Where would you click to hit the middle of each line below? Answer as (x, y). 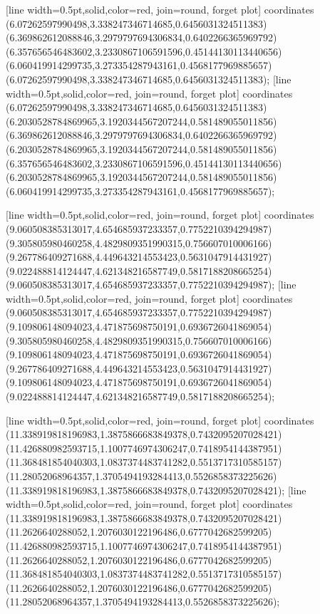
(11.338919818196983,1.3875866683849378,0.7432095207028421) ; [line (156, 490)
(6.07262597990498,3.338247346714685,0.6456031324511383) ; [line (149, 79)
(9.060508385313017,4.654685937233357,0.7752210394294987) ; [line (151, 285)
